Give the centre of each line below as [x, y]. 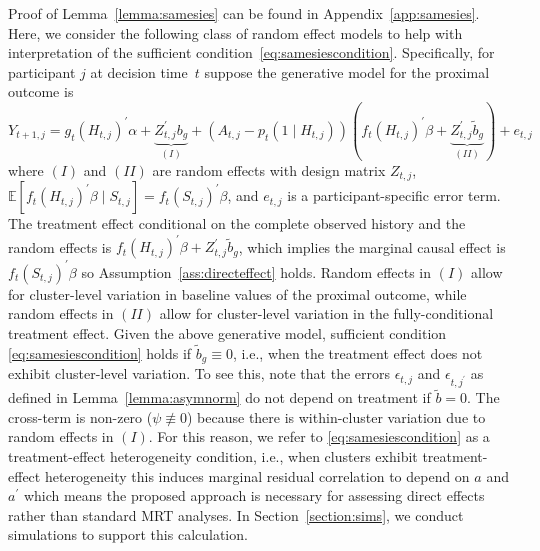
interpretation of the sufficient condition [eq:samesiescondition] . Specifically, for [251, 52]
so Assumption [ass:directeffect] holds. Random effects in [256, 271]
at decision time [139, 71]
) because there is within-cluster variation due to [336, 416]
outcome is [41, 91]
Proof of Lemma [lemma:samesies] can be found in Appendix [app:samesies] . [244, 13]
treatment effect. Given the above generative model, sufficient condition [227, 333]
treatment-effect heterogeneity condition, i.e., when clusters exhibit [213, 456]
